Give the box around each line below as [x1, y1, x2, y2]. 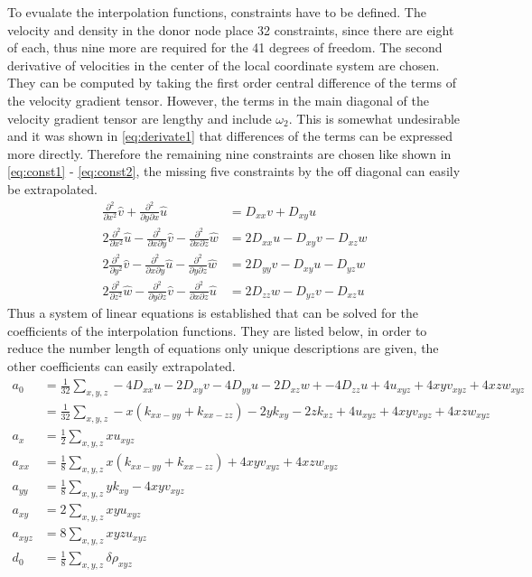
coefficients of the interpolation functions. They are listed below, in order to [7, 321, 427, 340]
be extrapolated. [7, 179, 98, 198]
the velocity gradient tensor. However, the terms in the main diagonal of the [7, 90, 429, 109]
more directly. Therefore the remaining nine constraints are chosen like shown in [7, 144, 452, 163]
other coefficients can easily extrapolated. [7, 357, 236, 375]
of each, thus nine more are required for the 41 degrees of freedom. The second [7, 38, 443, 57]
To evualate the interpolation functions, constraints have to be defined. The [7, 3, 426, 21]
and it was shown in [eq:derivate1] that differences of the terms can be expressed [7, 126, 453, 145]
